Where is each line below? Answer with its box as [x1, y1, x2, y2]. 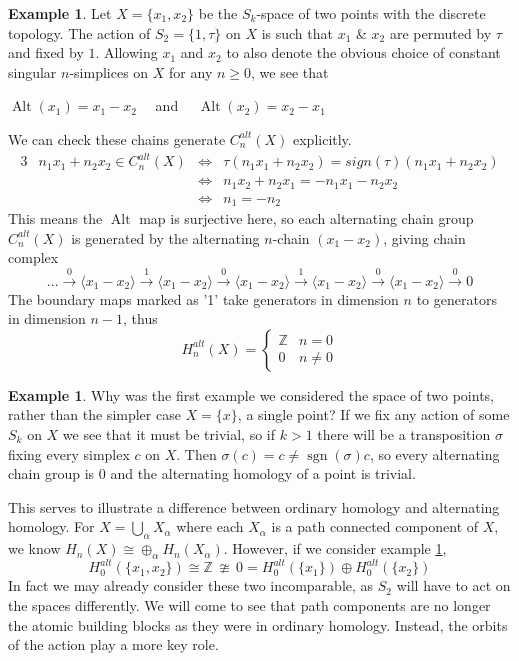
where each [176, 516, 244, 537]
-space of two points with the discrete [256, 3, 486, 23]
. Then [176, 443, 217, 464]
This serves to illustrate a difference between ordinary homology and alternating [8, 496, 500, 517]
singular [8, 61, 57, 82]
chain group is [8, 463, 95, 484]
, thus [123, 308, 158, 329]
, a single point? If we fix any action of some [237, 404, 510, 425]
